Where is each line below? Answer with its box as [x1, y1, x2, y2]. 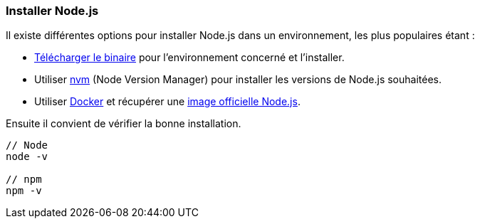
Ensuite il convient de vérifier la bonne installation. [6, 117, 241, 130]
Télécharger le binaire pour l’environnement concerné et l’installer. [34, 51, 345, 64]
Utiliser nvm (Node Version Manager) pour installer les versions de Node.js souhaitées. [34, 73, 442, 86]
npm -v [6, 185, 42, 197]
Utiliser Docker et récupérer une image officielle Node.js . [34, 95, 301, 108]
